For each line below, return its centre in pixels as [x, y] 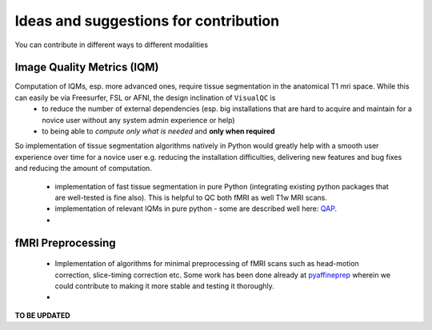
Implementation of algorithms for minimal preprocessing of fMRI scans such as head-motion [207, 264]
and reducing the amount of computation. [83, 169]
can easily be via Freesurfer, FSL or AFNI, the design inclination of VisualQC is [145, 97]
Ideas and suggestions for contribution [147, 21]
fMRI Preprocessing [65, 243]
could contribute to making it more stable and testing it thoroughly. [165, 286]
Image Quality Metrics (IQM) [87, 68]
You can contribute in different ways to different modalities [111, 45]
